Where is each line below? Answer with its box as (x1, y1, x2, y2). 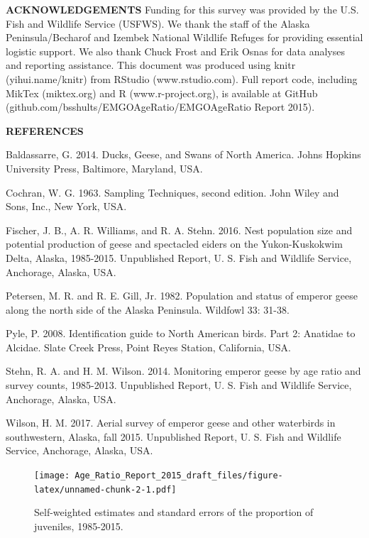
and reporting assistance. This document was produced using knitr (6, 57, 296, 72)
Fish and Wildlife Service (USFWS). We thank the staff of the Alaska (6, 16, 310, 31)
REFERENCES (6, 123, 84, 138)
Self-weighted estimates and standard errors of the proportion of (34, 505, 314, 520)
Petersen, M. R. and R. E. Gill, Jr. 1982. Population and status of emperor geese (6, 288, 358, 303)
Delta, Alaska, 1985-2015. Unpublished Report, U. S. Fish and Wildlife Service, (6, 250, 352, 265)
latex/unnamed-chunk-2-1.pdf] (34, 484, 177, 495)
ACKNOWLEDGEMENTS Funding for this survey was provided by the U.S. (6, 2, 359, 16)
